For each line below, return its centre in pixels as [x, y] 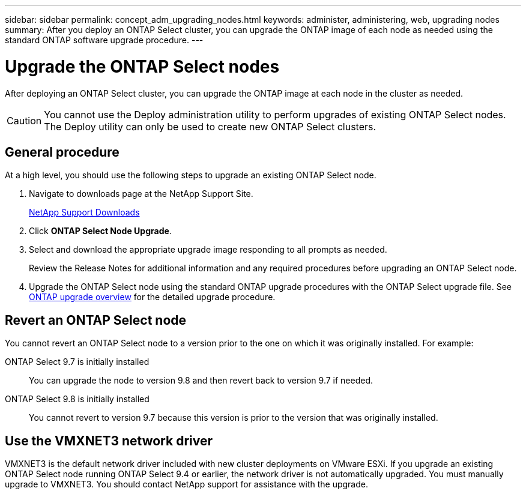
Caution [24, 120]
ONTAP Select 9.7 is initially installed [77, 362]
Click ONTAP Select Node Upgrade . [100, 231]
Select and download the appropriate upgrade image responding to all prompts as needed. [208, 250]
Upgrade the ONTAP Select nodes [142, 66]
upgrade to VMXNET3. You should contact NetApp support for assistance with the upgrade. [187, 484]
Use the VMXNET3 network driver [109, 441]
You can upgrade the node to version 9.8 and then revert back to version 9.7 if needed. [201, 381]
